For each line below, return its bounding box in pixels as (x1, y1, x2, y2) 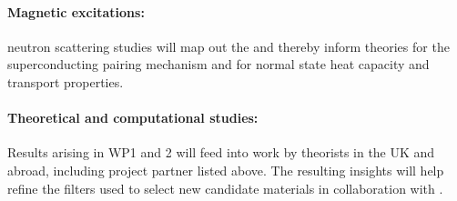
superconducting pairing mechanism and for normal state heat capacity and (7, 55, 430, 74)
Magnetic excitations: (7, 2, 145, 21)
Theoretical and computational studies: (7, 108, 259, 127)
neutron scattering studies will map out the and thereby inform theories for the (7, 36, 450, 55)
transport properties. (7, 72, 124, 91)
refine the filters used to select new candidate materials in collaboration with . (7, 178, 443, 197)
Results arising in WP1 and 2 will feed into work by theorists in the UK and (7, 143, 435, 162)
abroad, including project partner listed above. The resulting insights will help (7, 160, 444, 179)
